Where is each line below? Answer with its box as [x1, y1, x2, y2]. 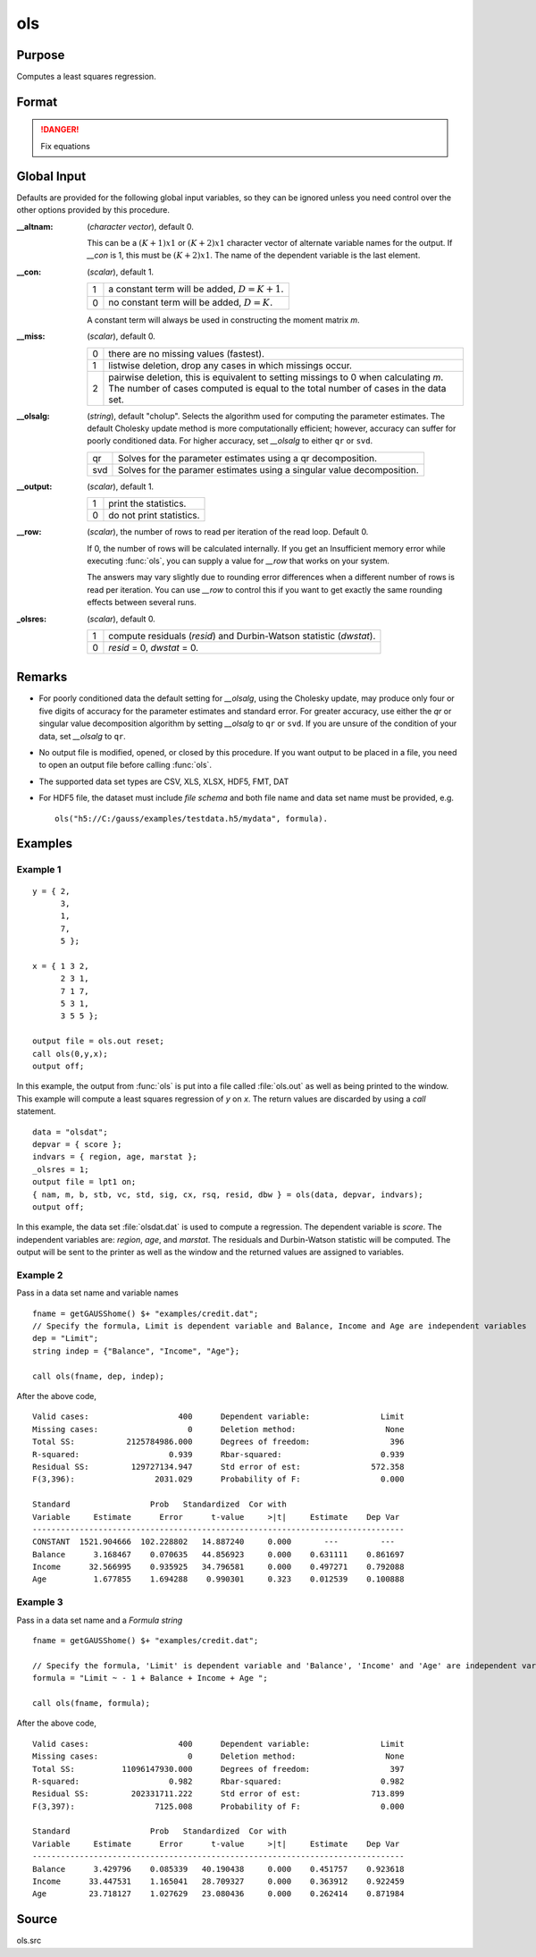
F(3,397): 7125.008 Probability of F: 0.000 [32, 1801, 405, 1811]
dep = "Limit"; [32, 1333, 99, 1344]
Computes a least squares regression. [16, 72, 156, 82]
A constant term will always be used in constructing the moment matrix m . [87, 314, 361, 325]
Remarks [16, 670, 68, 685]
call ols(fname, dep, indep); [32, 1371, 165, 1381]
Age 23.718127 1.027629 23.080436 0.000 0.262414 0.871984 [32, 1889, 405, 1899]
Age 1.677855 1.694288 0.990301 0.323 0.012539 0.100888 [32, 1574, 405, 1584]
